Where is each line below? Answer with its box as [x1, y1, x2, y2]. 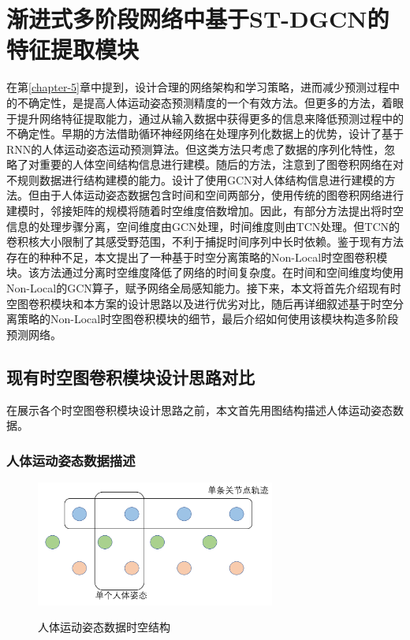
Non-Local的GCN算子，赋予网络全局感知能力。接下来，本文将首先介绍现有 [6, 280, 390, 296]
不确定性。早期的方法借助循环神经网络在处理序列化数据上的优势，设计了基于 [6, 125, 404, 142]
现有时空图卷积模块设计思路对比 [6, 364, 255, 389]
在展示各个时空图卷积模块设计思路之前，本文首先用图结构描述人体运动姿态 [6, 401, 393, 418]
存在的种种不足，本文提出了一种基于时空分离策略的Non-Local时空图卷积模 [6, 248, 388, 265]
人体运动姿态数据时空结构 [38, 619, 170, 635]
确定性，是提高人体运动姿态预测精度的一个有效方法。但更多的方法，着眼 [28, 94, 404, 110]
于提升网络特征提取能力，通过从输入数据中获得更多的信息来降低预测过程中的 [6, 110, 404, 126]
